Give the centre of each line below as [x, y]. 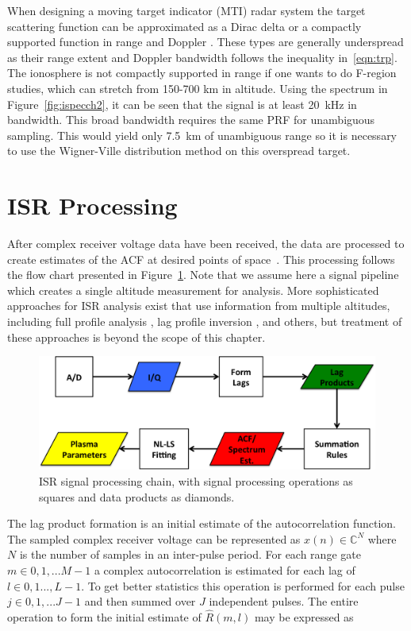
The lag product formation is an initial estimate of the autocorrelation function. [202, 523]
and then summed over [140, 601]
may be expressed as [304, 617]
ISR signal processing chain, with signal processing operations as [196, 481]
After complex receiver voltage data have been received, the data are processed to [206, 244]
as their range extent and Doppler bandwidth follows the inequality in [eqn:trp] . [202, 57]
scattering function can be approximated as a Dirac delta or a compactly [184, 26]
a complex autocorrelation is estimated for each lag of [225, 570]
